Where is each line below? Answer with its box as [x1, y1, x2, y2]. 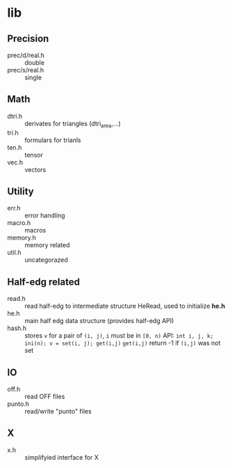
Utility [7, 186, 34, 197]
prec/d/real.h [7, 51, 45, 59]
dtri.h [7, 111, 23, 120]
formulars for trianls [24, 136, 81, 144]
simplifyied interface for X [24, 453, 99, 461]
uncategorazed [24, 256, 68, 264]
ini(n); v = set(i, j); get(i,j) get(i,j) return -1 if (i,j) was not [24, 339, 221, 348]
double [24, 58, 45, 67]
